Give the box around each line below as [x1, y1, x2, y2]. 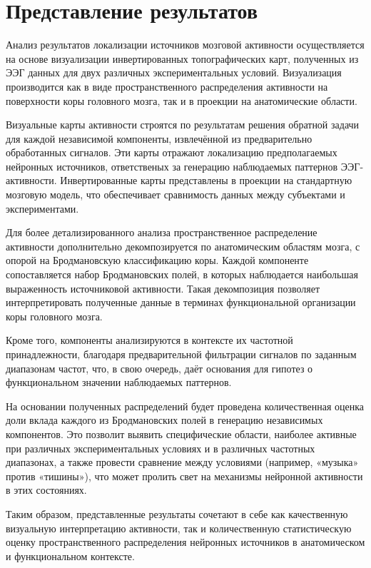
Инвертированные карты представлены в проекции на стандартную [60, 173, 352, 188]
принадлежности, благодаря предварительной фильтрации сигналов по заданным [6, 347, 357, 361]
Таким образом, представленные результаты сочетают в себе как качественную [6, 506, 348, 521]
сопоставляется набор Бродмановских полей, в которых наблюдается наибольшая [6, 267, 358, 282]
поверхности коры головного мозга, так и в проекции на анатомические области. [6, 93, 357, 108]
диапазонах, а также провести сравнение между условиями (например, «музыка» [6, 455, 359, 470]
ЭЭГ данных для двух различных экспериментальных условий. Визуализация [6, 65, 342, 80]
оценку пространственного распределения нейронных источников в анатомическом [6, 534, 365, 549]
